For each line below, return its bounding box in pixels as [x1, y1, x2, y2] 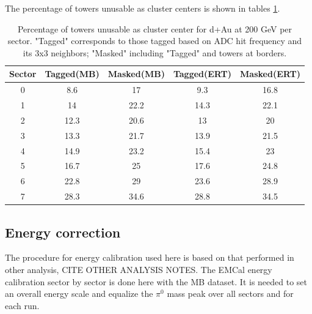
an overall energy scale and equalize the [5, 287, 153, 300]
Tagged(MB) [45, 67, 100, 80]
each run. [5, 299, 40, 312]
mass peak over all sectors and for [167, 287, 294, 300]
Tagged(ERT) [173, 67, 232, 80]
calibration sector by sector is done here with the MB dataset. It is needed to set [5, 275, 308, 288]
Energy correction [5, 222, 121, 241]
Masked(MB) [107, 67, 165, 80]
